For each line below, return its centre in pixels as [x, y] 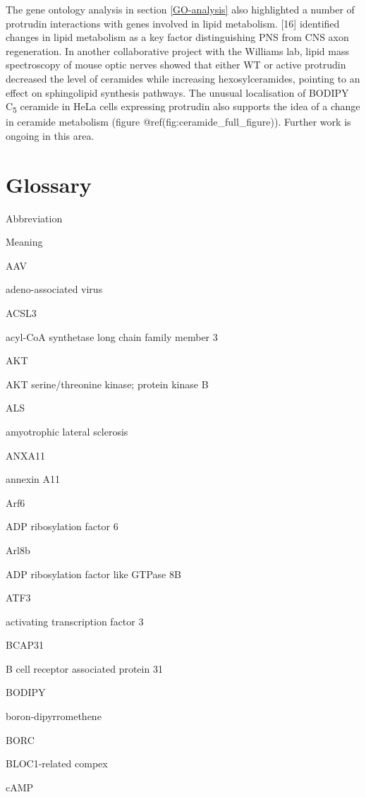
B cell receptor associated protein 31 [84, 668]
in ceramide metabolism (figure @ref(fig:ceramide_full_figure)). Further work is [178, 122]
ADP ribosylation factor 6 [62, 526]
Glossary [49, 184]
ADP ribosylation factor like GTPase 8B [93, 574]
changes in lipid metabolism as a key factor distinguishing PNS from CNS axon [177, 37]
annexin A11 [33, 479]
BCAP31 [25, 645]
